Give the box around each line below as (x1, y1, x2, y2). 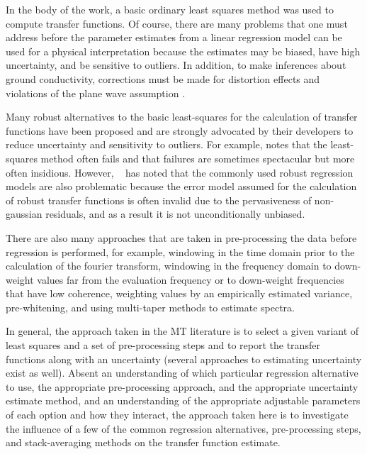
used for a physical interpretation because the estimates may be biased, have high (6, 43, 361, 58)
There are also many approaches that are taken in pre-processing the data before (6, 230, 357, 245)
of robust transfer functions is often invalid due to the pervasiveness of (6, 192, 312, 207)
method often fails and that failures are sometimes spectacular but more (40, 150, 355, 165)
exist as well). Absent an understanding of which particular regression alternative (6, 365, 358, 380)
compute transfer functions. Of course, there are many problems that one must (6, 16, 348, 31)
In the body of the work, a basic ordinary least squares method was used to (6, 2, 334, 16)
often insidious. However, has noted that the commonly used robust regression (6, 165, 354, 179)
